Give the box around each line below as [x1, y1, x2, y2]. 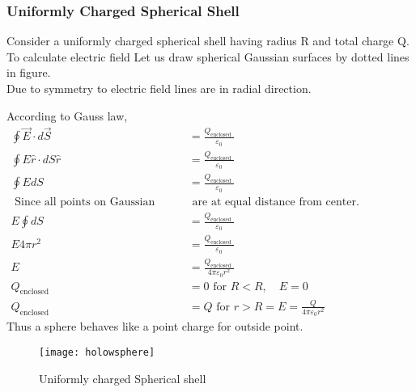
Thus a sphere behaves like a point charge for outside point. [6, 318, 304, 335]
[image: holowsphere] [39, 346, 155, 358]
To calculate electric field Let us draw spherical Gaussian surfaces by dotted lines [6, 48, 410, 65]
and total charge [312, 32, 394, 49]
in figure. [6, 64, 51, 81]
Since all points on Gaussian [15, 196, 155, 208]
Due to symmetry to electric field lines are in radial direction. [6, 80, 312, 96]
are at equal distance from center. [192, 196, 359, 208]
